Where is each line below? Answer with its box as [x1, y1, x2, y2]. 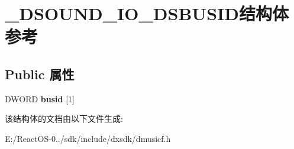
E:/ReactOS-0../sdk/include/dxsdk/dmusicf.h [5, 132, 171, 144]
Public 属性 [5, 64, 75, 83]
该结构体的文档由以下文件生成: [5, 112, 123, 125]
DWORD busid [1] [5, 92, 75, 105]
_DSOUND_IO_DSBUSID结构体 [5, 1, 289, 25]
